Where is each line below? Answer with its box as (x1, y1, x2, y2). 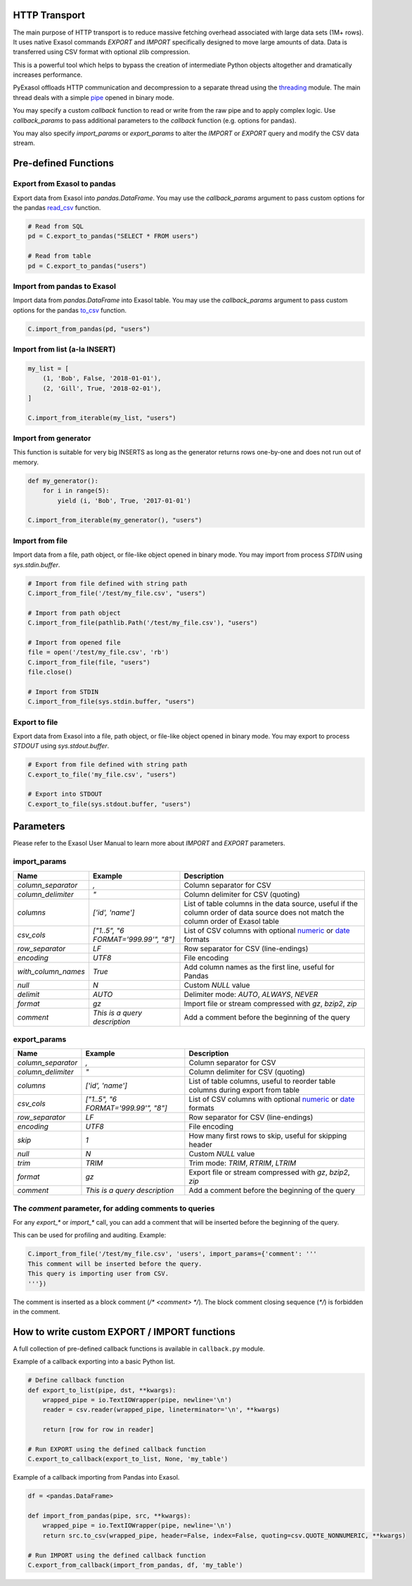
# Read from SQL (27, 222, 84, 230)
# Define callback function (27, 1376, 124, 1384)
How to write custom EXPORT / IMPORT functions (13, 1325, 236, 1338)
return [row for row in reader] (42, 1425, 155, 1434)
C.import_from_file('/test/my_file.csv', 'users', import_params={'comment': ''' (27, 1250, 318, 1258)
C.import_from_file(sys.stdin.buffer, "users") (27, 698, 195, 706)
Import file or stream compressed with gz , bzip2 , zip (184, 998, 357, 1008)
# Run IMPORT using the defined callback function (27, 1551, 207, 1559)
